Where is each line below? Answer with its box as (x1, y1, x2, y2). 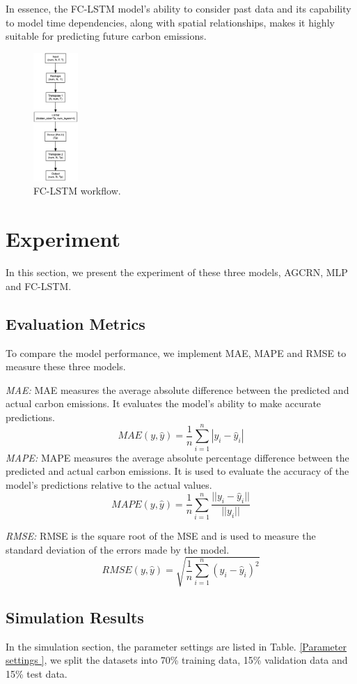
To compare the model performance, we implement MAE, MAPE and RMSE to (6, 345, 347, 360)
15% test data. (6, 667, 68, 681)
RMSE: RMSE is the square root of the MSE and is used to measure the (6, 528, 316, 542)
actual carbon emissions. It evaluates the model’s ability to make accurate (6, 396, 322, 411)
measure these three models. (6, 359, 126, 374)
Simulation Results (6, 607, 144, 628)
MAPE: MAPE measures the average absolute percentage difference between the (6, 450, 349, 464)
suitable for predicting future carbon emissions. (6, 29, 207, 43)
